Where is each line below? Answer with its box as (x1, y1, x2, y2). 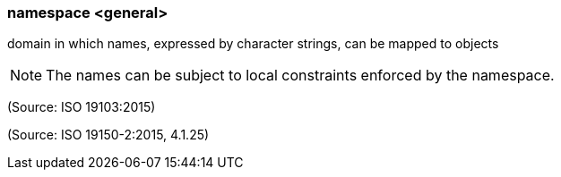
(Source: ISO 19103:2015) (7, 99, 156, 115)
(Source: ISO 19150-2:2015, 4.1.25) (7, 127, 210, 143)
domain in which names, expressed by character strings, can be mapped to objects (7, 36, 499, 52)
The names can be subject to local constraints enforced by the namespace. (46, 66, 555, 85)
